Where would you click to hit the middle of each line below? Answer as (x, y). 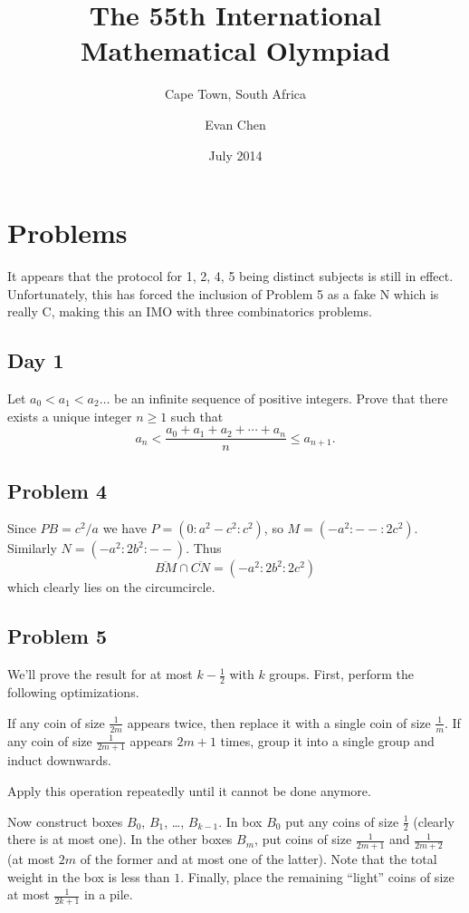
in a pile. (109, 894)
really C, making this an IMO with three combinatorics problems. (190, 311)
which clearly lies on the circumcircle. (111, 587)
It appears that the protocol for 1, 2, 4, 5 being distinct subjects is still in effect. (230, 276)
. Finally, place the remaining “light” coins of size (317, 876)
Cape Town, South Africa (235, 94)
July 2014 (235, 155)
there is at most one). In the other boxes (120, 839)
